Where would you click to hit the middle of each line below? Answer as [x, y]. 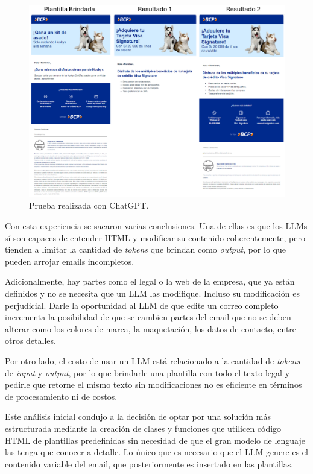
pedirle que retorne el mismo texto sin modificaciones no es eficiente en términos [153, 384]
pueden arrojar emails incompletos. [70, 261]
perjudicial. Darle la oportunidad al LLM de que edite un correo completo [142, 305]
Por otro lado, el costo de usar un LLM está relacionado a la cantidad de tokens [153, 360]
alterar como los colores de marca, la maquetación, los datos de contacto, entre [151, 328]
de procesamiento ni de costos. [61, 396]
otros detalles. [30, 340]
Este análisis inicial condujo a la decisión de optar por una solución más [138, 416]
